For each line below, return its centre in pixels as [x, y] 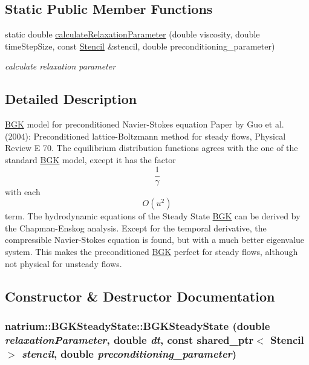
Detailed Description [71, 99]
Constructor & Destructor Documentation [140, 296]
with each [23, 191]
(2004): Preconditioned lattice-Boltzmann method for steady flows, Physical [145, 136]
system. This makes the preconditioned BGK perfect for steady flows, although [151, 251]
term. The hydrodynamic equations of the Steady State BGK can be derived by [153, 216]
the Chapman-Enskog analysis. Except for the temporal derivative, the [136, 228]
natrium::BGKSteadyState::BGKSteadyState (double [138, 325]
